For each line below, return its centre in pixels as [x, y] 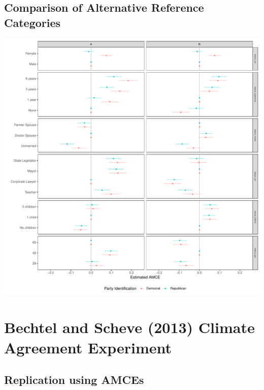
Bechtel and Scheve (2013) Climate [129, 327]
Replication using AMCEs [74, 380]
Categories [32, 22]
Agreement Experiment [88, 347]
